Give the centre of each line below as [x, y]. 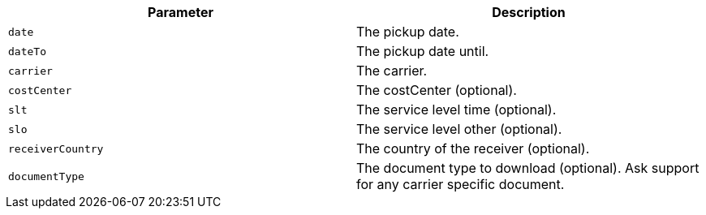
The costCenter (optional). [437, 90]
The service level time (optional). [456, 110]
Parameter [181, 12]
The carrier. [392, 71]
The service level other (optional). [459, 129]
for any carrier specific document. [461, 184]
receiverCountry [56, 148]
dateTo [27, 51]
